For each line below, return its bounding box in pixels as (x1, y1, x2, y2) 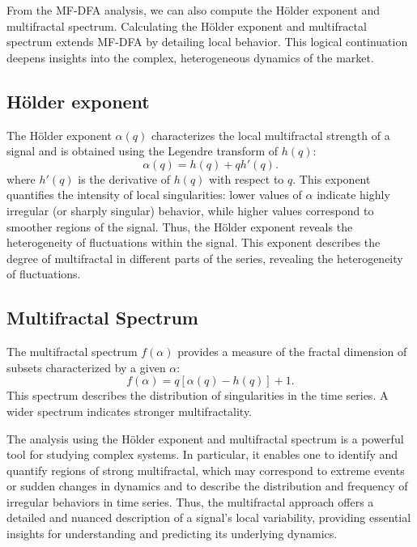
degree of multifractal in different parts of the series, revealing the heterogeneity (6, 249, 403, 266)
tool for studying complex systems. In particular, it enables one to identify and (6, 446, 398, 463)
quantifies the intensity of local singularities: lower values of (6, 186, 302, 203)
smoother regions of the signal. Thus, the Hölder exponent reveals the (6, 218, 353, 235)
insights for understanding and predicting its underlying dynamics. (6, 525, 338, 542)
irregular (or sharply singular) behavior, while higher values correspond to (6, 201, 374, 218)
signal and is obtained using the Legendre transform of (6, 142, 279, 159)
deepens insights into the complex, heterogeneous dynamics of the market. (6, 49, 374, 66)
